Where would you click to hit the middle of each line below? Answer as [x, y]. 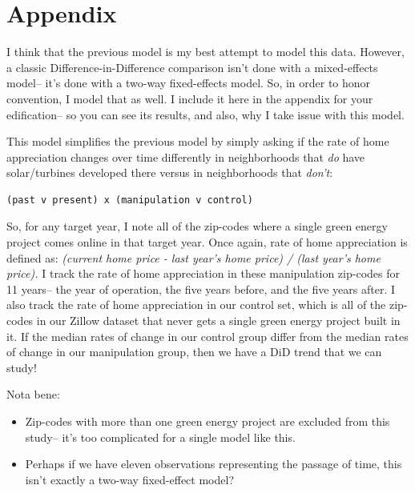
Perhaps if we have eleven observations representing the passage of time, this [214, 464]
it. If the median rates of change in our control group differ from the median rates [207, 336]
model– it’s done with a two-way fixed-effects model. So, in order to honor [189, 83]
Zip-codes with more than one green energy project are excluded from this [207, 421]
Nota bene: [33, 394]
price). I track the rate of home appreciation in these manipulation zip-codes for [203, 273]
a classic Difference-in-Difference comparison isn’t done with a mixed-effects [192, 67]
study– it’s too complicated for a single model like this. [160, 437]
